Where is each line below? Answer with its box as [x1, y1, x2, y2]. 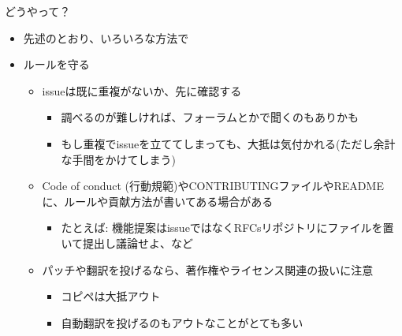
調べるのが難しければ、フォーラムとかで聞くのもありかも [61, 109, 359, 125]
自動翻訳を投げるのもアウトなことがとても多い [61, 314, 303, 330]
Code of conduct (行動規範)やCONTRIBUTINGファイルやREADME [42, 177, 384, 194]
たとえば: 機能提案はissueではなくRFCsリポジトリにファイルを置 [61, 219, 394, 236]
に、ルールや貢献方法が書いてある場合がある [42, 192, 274, 209]
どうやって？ [5, 3, 71, 19]
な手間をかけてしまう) [61, 151, 176, 167]
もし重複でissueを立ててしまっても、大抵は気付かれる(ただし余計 [61, 135, 396, 151]
